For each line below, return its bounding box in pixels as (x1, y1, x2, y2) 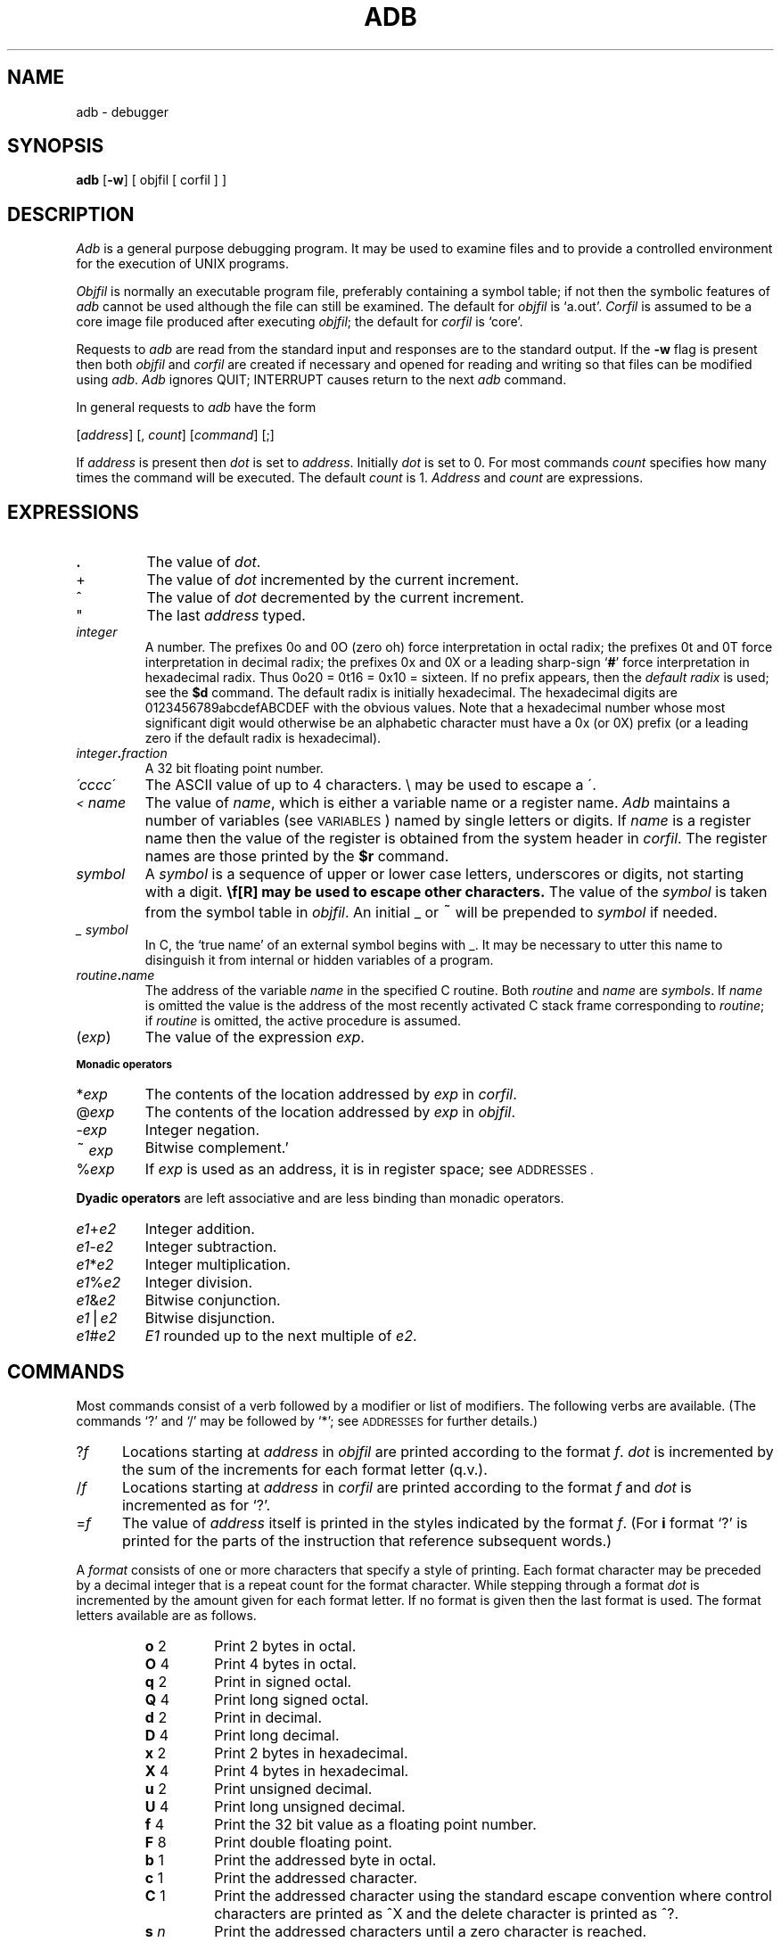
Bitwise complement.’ (144, 1139, 289, 1157)
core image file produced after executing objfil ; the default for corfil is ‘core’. (76, 314, 523, 330)
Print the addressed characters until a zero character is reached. (214, 1921, 647, 1940)
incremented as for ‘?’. (121, 1495, 271, 1514)
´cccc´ (76, 776, 115, 794)
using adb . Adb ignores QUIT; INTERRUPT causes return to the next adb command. (76, 372, 567, 388)
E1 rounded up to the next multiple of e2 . (144, 1327, 417, 1345)
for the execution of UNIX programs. (76, 256, 290, 272)
